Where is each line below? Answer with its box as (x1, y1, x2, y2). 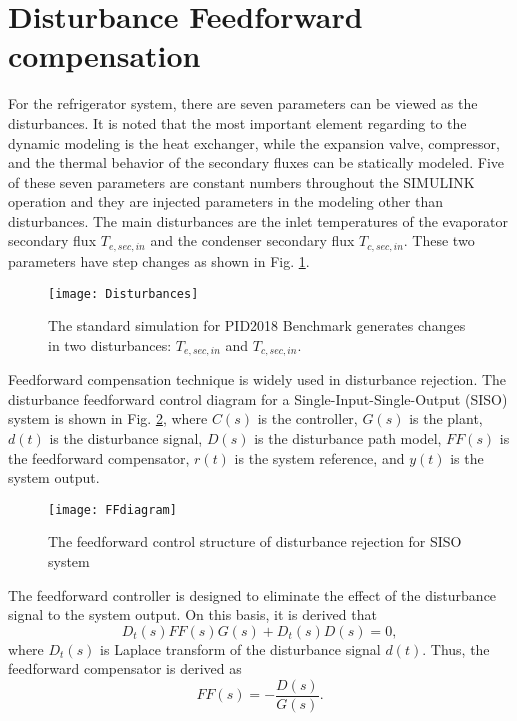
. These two (403, 230, 475, 251)
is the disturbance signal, (49, 428, 203, 448)
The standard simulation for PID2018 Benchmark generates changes (48, 315, 466, 336)
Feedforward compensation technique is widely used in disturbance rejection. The (8, 369, 507, 390)
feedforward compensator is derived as (8, 658, 242, 679)
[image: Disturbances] (48, 286, 199, 301)
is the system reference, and (234, 447, 405, 468)
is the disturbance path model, (254, 428, 442, 448)
